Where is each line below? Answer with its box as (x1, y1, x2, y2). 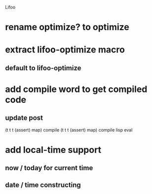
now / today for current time (5, 164, 93, 172)
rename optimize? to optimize (5, 22, 129, 33)
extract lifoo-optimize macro (5, 44, 125, 55)
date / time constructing (5, 181, 81, 189)
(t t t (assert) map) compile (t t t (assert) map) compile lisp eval (5, 127, 133, 133)
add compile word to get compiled (5, 84, 148, 95)
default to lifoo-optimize (5, 64, 81, 72)
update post (5, 114, 43, 122)
